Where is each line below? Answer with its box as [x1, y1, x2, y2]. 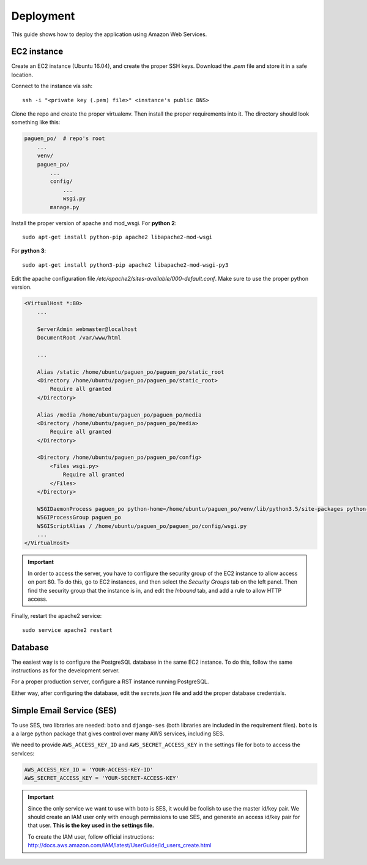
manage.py [50, 204, 80, 210]
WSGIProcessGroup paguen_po [37, 514, 122, 521]
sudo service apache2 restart [22, 626, 113, 633]
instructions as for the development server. [11, 667, 120, 674]
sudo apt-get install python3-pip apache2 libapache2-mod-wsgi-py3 [22, 261, 229, 269]
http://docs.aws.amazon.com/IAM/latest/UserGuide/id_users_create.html [28, 842, 212, 849]
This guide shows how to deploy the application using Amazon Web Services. [11, 31, 207, 38]
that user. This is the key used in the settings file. [28, 822, 155, 829]
